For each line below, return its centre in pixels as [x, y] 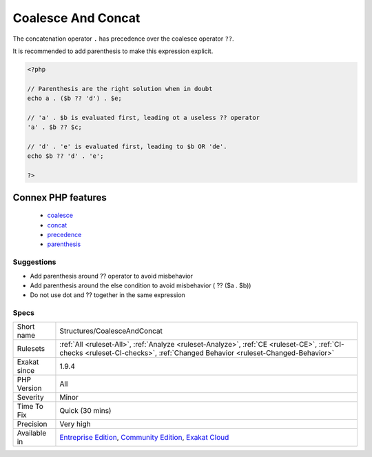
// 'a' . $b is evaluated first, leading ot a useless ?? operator [144, 118]
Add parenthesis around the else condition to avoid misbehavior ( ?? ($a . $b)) [141, 285]
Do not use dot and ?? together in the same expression [107, 295]
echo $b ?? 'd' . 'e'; [65, 156]
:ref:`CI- [331, 345]
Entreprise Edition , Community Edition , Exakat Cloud [144, 438]
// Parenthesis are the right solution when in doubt [120, 89]
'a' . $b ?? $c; [55, 127]
